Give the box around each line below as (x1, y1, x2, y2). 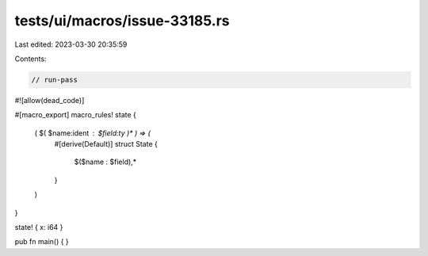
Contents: (14, 54, 47, 63)
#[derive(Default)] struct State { (54, 139, 158, 149)
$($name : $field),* (74, 157, 137, 166)
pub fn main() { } (14, 237, 69, 246)
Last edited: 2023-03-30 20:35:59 (14, 40, 128, 49)
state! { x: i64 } (14, 223, 63, 232)
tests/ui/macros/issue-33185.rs (14, 12, 230, 29)
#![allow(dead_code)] (14, 95, 85, 105)
